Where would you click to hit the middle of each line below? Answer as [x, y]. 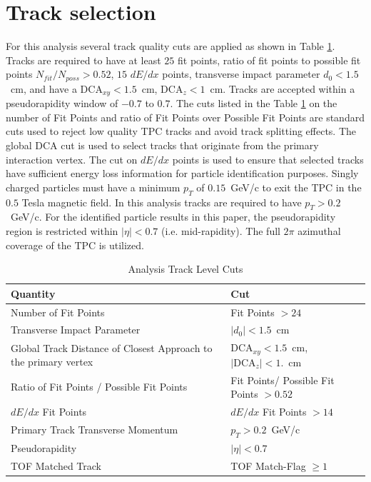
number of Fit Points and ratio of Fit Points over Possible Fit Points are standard [185, 117]
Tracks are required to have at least [83, 60]
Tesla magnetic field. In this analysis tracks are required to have [162, 202]
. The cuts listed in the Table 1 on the [254, 103]
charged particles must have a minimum [93, 187]
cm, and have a [44, 88]
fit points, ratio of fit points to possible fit [269, 60]
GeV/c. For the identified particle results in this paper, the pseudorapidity [173, 217]
